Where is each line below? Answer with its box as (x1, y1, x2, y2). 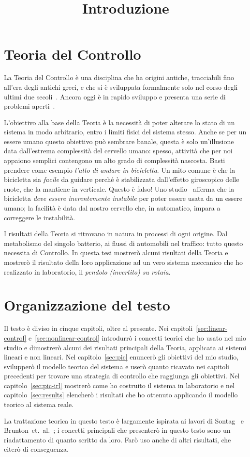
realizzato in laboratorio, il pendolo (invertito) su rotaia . (4, 266, 171, 277)
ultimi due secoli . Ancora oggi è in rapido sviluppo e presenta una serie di (4, 91, 226, 101)
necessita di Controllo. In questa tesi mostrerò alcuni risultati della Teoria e (4, 247, 228, 258)
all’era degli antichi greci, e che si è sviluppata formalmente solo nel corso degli (4, 82, 238, 92)
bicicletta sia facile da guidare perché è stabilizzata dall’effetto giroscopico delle (4, 174, 239, 184)
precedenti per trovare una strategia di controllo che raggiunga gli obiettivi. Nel (4, 371, 240, 381)
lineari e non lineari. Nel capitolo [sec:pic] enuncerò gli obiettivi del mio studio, (4, 352, 239, 362)
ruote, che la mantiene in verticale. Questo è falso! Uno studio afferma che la (4, 183, 235, 194)
